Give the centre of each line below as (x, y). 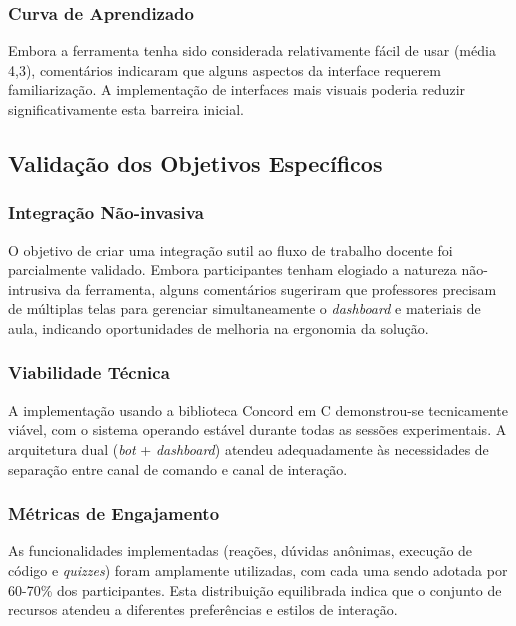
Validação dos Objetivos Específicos (195, 162)
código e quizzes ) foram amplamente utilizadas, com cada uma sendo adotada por (258, 569)
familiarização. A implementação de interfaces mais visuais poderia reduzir (237, 89)
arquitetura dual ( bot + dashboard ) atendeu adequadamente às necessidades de (248, 448)
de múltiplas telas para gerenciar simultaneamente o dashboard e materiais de (244, 308)
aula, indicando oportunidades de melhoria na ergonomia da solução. (218, 327)
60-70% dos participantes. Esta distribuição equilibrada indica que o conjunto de (255, 589)
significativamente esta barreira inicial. (126, 109)
